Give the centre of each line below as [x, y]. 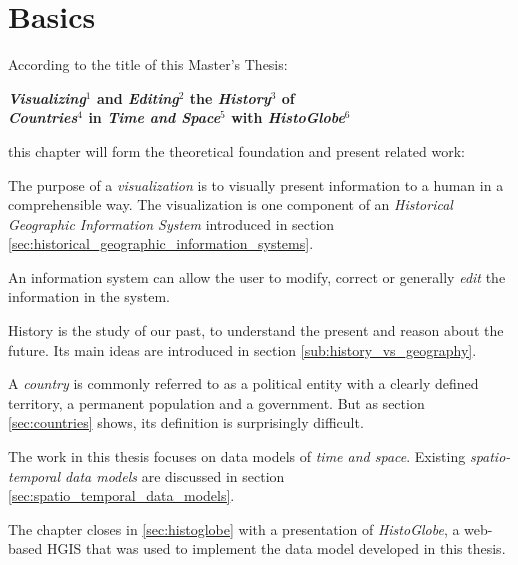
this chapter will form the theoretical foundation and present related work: [236, 150]
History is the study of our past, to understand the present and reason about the [256, 330]
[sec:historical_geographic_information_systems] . [161, 243]
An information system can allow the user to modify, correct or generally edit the [257, 276]
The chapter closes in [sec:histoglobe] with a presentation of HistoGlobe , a [234, 528]
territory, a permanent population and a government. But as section [216, 402]
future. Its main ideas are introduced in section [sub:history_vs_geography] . [242, 349]
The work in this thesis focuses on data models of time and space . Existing [237, 456]
